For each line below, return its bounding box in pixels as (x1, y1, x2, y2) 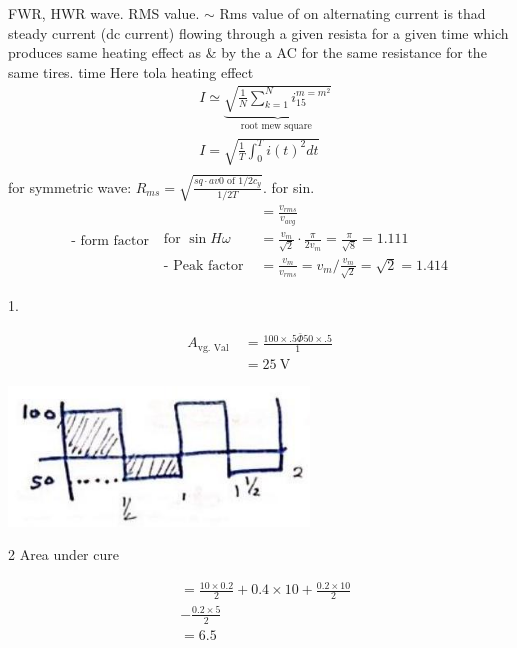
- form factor (71, 234, 149, 249)
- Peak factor (163, 258, 244, 273)
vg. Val (197, 342, 229, 353)
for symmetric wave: (8, 176, 132, 197)
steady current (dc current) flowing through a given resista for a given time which (8, 22, 509, 43)
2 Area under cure (8, 544, 119, 565)
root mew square (240, 120, 312, 131)
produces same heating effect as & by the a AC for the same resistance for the (8, 42, 487, 63)
